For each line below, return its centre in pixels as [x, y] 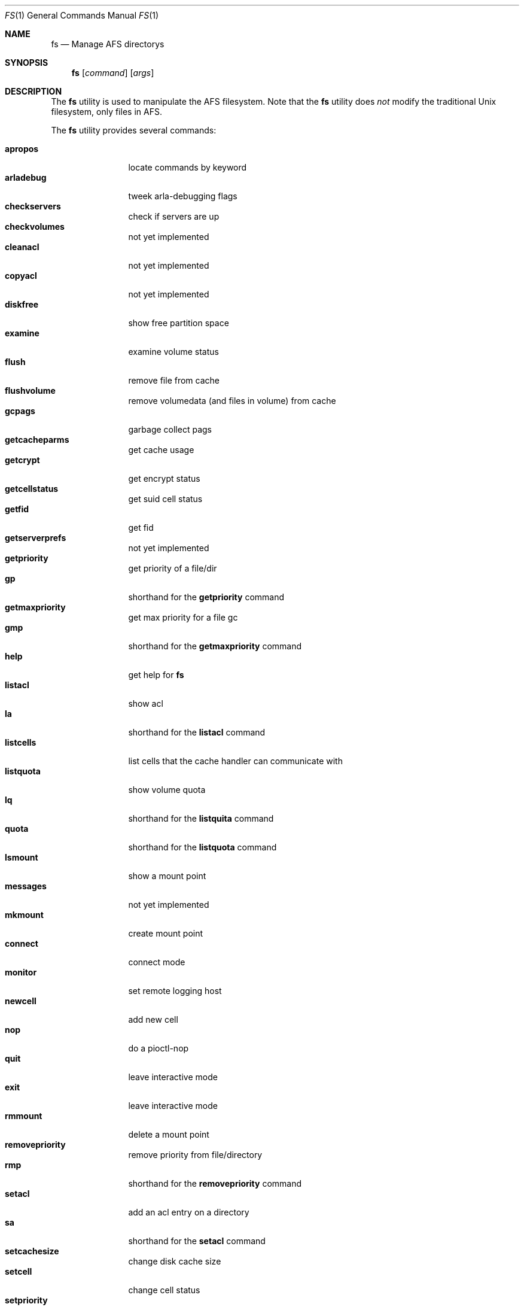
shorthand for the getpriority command [206, 597]
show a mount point [167, 876]
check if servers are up [174, 216]
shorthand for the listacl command [197, 732]
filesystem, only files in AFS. [106, 112]
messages [26, 886]
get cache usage [161, 450]
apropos [22, 149]
